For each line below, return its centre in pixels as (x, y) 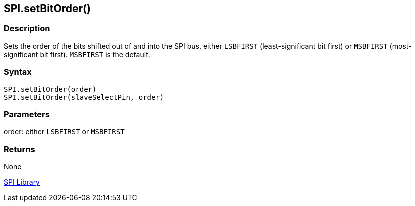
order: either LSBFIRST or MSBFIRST (64, 132)
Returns (20, 149)
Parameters (27, 114)
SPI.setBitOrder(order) (50, 89)
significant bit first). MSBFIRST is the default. (77, 54)
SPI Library (22, 182)
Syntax (18, 72)
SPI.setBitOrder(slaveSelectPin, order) (84, 97)
